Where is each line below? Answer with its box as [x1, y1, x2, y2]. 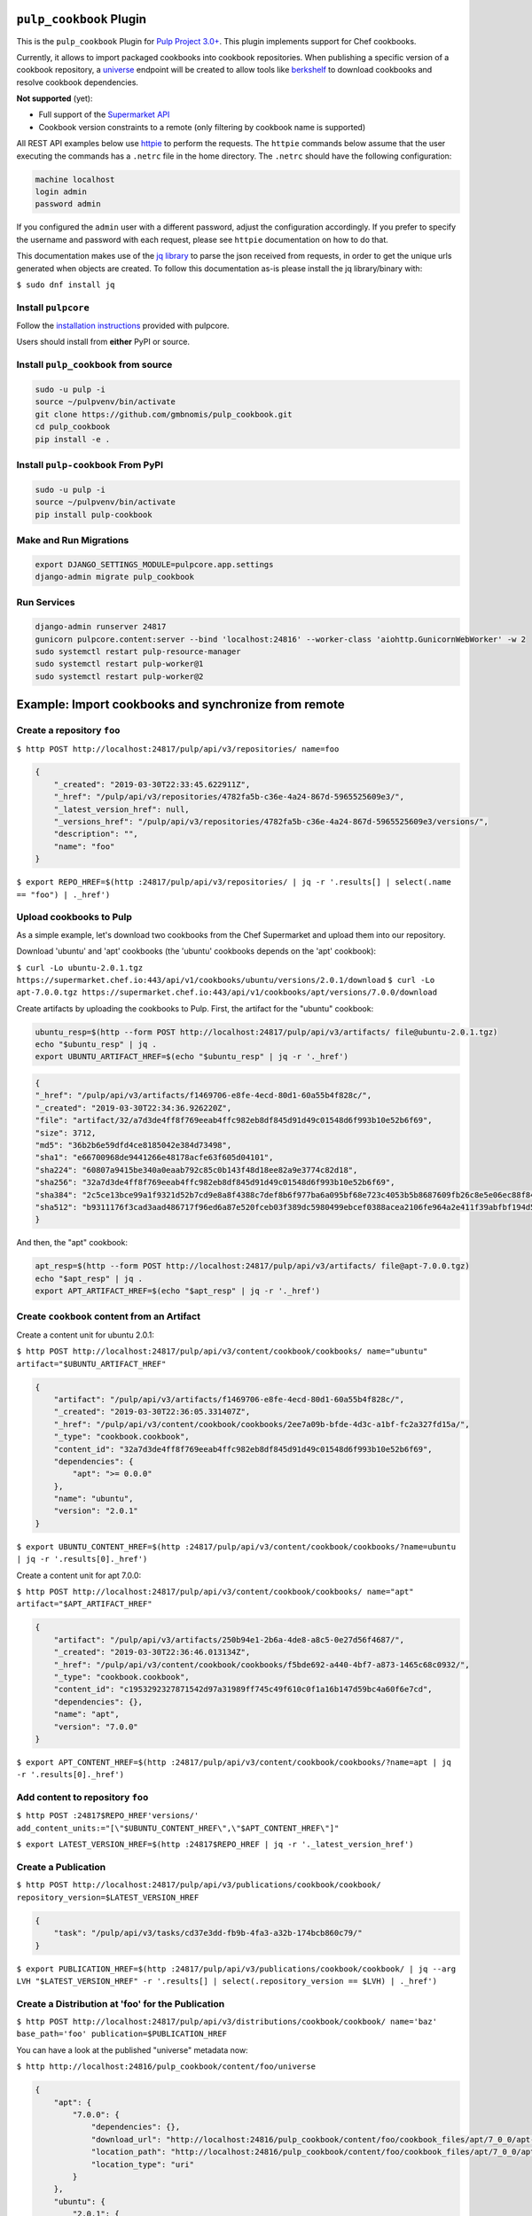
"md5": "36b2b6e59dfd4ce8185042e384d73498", [35, 1140, 232, 1150]
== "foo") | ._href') [16, 889, 111, 900]
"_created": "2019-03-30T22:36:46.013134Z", [53, 1647, 251, 1658]
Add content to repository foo [16, 1791, 149, 1804]
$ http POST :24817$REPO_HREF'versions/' [16, 1811, 199, 1821]
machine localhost [35, 174, 115, 184]
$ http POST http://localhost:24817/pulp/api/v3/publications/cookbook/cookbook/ [16, 1880, 381, 1890]
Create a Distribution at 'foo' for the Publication [16, 1997, 225, 2009]
